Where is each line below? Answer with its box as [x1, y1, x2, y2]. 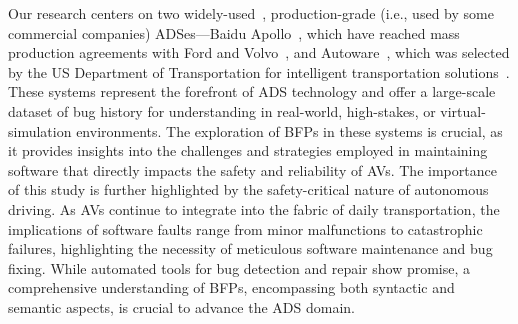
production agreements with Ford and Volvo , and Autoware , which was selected [8, 42, 510, 63]
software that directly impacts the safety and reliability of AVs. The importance [8, 159, 497, 180]
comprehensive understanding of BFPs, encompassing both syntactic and [8, 277, 455, 298]
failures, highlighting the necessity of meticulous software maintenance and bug [8, 238, 493, 259]
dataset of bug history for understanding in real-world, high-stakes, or [8, 100, 436, 121]
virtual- [440, 100, 486, 121]
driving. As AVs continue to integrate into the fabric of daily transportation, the [8, 198, 500, 219]
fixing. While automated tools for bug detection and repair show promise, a [8, 257, 471, 278]
